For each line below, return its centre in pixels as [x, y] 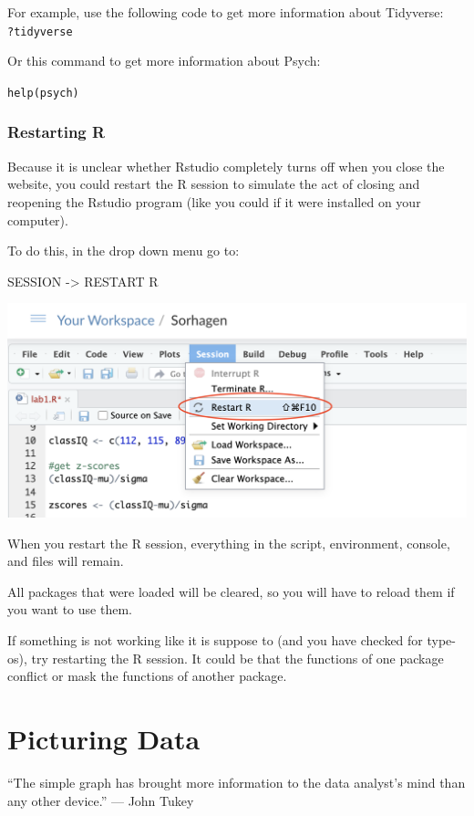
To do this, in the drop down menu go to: [124, 251]
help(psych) [43, 93]
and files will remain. [66, 561]
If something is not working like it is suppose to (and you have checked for [215, 640]
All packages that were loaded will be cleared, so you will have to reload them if [231, 591]
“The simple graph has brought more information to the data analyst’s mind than [237, 782]
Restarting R [57, 132]
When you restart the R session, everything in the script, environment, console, [229, 543]
